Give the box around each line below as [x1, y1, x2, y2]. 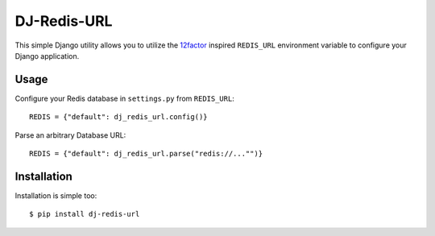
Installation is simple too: [14, 190, 97, 201]
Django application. [14, 51, 80, 60]
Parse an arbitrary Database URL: [14, 130, 126, 140]
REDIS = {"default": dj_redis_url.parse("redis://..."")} [29, 149, 263, 159]
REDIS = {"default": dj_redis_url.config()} [29, 113, 209, 122]
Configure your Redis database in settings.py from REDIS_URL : [14, 93, 235, 103]
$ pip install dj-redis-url [29, 209, 140, 219]
